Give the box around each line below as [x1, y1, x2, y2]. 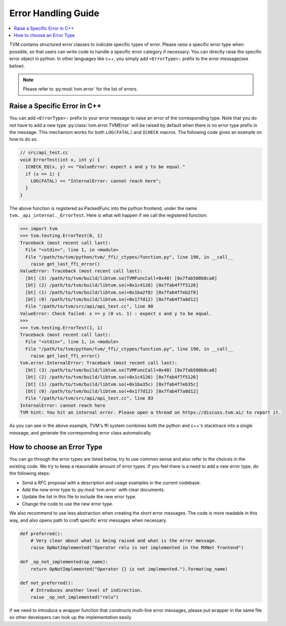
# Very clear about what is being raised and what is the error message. [30, 538, 217, 543]
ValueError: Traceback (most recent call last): [20, 268, 143, 274]
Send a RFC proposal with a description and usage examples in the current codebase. [22, 479, 201, 486]
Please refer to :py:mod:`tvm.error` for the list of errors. [23, 86, 138, 92]
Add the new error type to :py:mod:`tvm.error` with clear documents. [22, 487, 165, 493]
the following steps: [9, 470, 51, 476]
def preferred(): [20, 531, 63, 537]
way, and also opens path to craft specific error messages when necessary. [9, 517, 167, 523]
